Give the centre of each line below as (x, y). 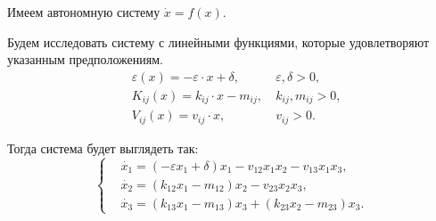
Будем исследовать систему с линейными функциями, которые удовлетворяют (218, 41)
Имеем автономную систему (84, 12)
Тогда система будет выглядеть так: (103, 147)
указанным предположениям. (85, 59)
